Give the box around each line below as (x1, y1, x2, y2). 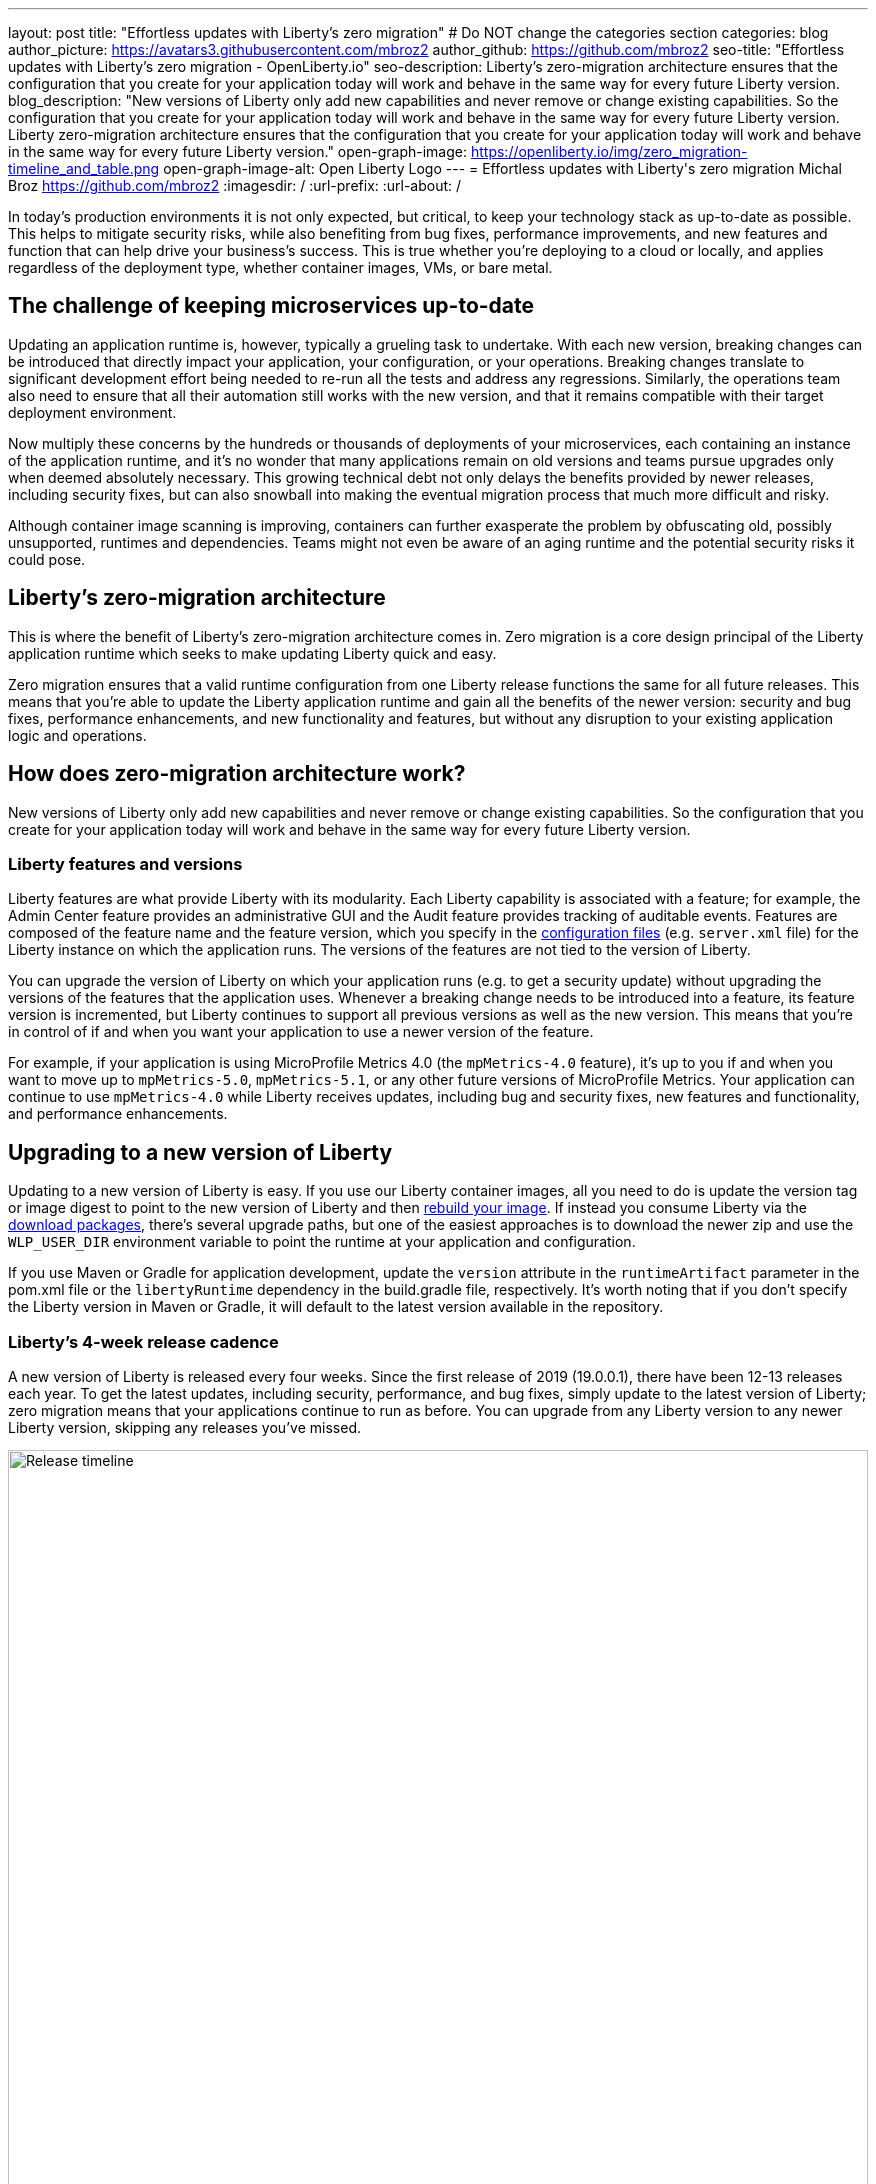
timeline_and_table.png (8, 160, 160, 177)
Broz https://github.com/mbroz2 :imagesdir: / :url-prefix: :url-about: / (8, 177, 462, 194)
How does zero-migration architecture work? (8, 761, 466, 787)
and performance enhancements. (8, 1105, 228, 1123)
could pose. (8, 550, 86, 568)
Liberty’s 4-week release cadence (8, 1331, 279, 1352)
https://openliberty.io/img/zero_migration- (470, 143, 748, 160)
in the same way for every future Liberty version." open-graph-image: (8, 143, 468, 160)
